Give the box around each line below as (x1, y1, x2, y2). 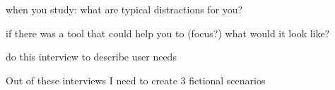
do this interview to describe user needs (6, 49, 177, 64)
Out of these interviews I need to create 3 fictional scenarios (6, 72, 266, 87)
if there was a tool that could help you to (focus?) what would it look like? (6, 25, 330, 40)
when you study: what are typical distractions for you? (6, 2, 243, 16)
